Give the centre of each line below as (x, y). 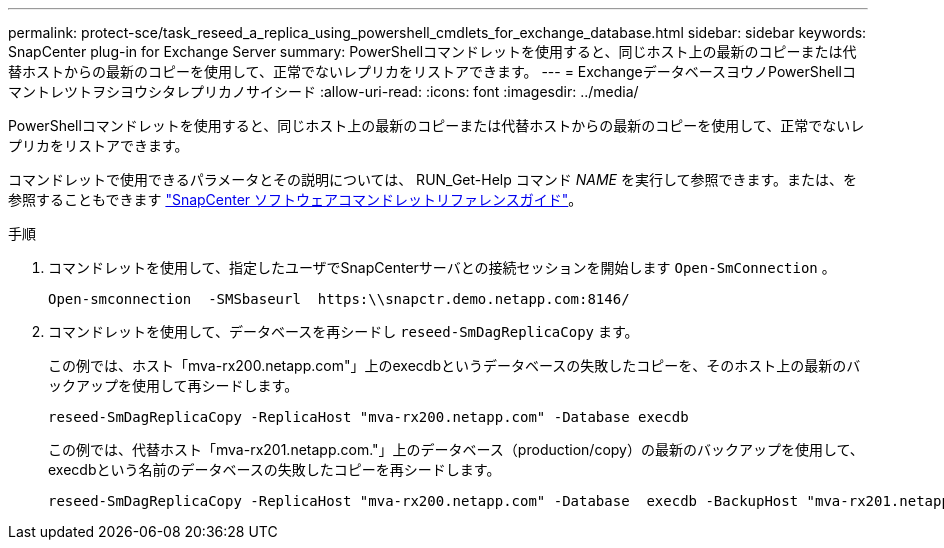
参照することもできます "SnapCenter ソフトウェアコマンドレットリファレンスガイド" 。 (295, 199)
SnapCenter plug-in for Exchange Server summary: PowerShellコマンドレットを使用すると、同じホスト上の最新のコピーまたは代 (432, 51)
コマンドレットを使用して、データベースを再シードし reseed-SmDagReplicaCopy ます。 (343, 331)
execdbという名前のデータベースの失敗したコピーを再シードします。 (274, 469)
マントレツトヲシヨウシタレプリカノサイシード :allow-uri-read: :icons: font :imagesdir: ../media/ (323, 91)
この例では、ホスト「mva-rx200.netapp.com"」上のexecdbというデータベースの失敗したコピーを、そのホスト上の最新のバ (454, 365)
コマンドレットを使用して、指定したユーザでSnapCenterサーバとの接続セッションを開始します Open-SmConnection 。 (442, 267)
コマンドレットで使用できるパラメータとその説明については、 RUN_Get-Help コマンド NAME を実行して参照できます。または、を (433, 179)
